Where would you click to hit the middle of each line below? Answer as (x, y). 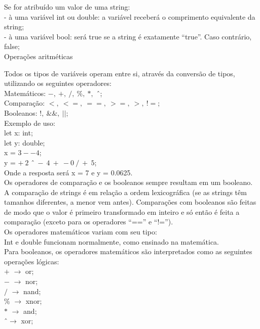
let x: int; (18, 133)
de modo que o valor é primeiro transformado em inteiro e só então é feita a (122, 211)
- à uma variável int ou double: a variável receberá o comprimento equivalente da (130, 16)
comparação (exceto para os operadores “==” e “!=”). (89, 222)
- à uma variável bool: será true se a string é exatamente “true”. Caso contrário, (128, 36)
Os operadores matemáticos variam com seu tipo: (81, 232)
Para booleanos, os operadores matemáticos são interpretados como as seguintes (128, 251)
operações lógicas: (32, 261)
